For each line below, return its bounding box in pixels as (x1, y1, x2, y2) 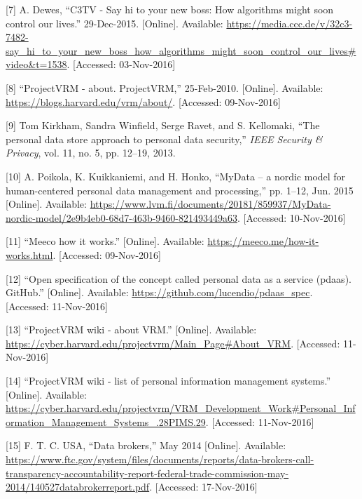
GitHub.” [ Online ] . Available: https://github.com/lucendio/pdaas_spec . (6, 285, 313, 300)
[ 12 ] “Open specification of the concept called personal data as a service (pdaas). (6, 271, 351, 286)
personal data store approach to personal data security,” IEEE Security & (6, 131, 323, 146)
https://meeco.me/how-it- (207, 234, 319, 248)
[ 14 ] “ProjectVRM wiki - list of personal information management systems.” (6, 373, 331, 388)
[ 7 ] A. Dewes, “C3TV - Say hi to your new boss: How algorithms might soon (6, 2, 334, 16)
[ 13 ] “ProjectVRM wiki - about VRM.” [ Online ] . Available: (6, 322, 257, 337)
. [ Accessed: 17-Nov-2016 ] (149, 479, 258, 494)
